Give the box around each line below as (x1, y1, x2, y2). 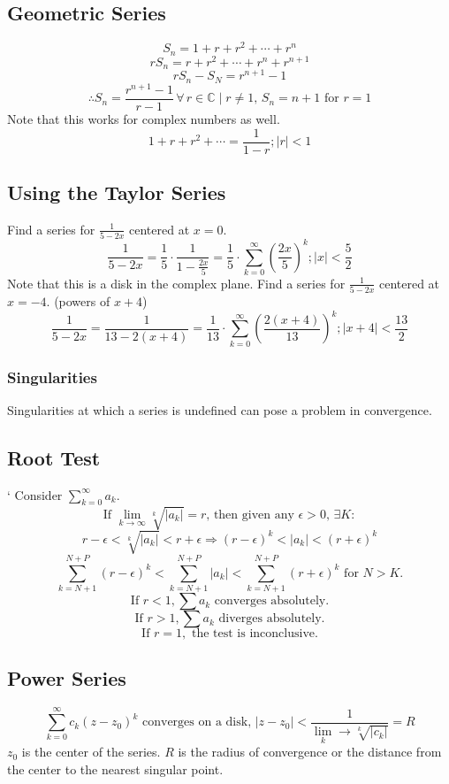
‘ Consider (7, 485, 63, 503)
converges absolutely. (214, 595, 330, 608)
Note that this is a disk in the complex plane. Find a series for (7, 273, 346, 292)
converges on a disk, (142, 716, 252, 729)
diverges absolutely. (218, 612, 325, 626)
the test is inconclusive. (191, 627, 318, 641)
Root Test (7, 443, 101, 471)
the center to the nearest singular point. (7, 760, 224, 779)
